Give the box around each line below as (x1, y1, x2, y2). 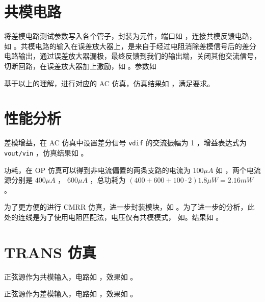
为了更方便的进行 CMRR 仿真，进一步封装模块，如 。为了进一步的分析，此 (4, 202, 255, 212)
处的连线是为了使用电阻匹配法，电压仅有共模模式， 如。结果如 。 (4, 211, 223, 222)
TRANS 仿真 (4, 241, 96, 262)
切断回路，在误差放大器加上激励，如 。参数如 (4, 60, 156, 71)
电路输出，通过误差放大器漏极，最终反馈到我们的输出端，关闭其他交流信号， (4, 51, 261, 61)
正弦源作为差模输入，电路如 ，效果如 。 (4, 288, 138, 299)
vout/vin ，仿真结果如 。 (4, 147, 88, 158)
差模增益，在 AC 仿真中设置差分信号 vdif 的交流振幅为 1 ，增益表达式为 (4, 137, 247, 148)
